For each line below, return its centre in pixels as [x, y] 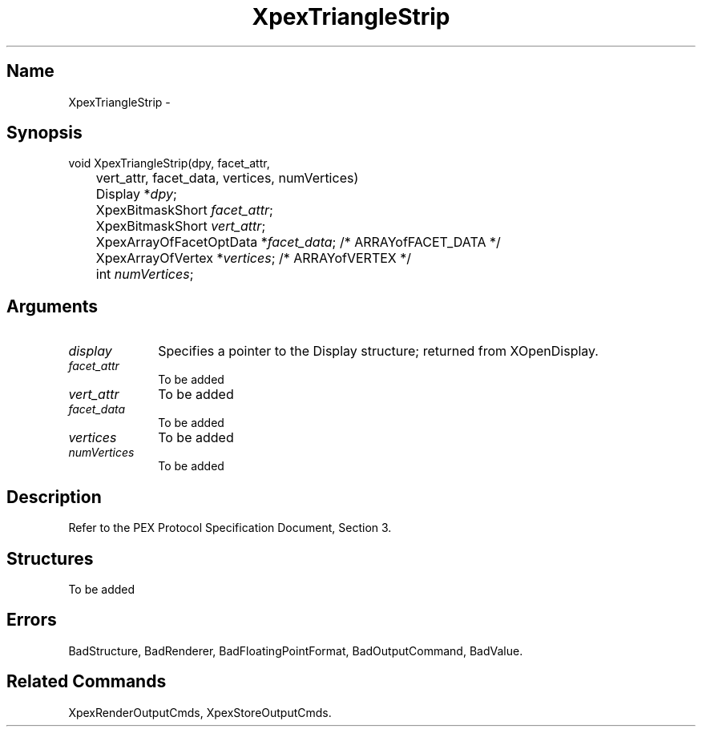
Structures [50, 558]
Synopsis [44, 133]
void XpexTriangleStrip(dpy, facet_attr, [169, 163]
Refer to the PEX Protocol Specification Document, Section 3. [230, 528]
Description [54, 497]
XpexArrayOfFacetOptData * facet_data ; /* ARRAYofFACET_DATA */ [298, 242]
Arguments [52, 306]
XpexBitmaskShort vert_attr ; [181, 226]
